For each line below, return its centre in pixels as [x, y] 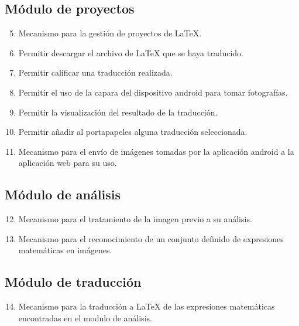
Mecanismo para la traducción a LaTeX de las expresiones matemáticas [147, 306]
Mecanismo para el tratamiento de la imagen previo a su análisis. [135, 219]
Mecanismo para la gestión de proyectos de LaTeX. [110, 33]
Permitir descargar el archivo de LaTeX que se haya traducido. [131, 52]
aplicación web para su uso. [68, 163]
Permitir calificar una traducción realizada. [95, 72]
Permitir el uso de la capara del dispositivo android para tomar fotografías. [153, 92]
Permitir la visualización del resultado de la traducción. [118, 112]
